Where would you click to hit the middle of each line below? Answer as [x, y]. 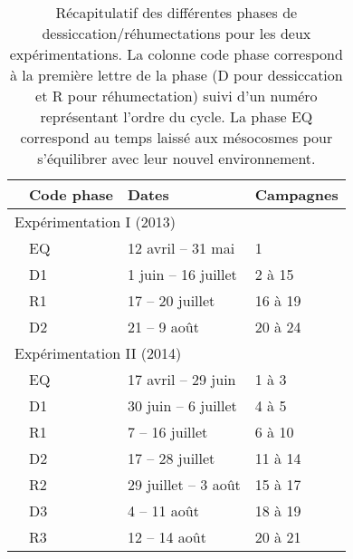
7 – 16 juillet [167, 432]
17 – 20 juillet [171, 300]
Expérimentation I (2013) [95, 222]
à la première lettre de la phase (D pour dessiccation [176, 75]
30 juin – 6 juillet [182, 405]
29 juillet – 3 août [184, 484]
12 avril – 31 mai [181, 248]
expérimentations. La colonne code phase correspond [176, 54]
